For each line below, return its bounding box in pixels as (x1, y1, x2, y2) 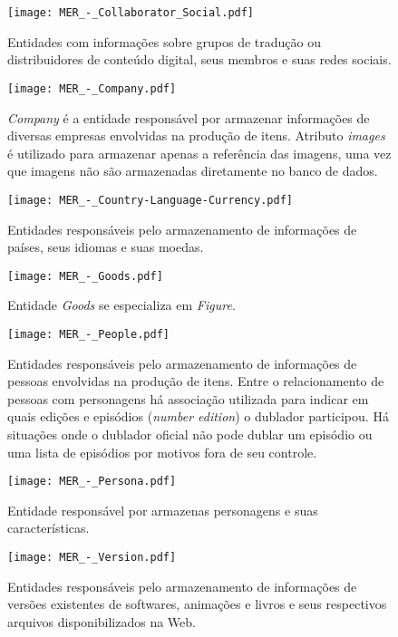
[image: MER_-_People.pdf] (7, 327, 170, 341)
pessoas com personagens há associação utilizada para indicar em (7, 389, 369, 408)
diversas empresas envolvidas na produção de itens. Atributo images (7, 126, 385, 145)
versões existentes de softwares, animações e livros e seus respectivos (7, 594, 387, 613)
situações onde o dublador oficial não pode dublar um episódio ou (7, 425, 373, 443)
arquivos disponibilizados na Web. (7, 612, 196, 631)
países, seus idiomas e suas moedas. (7, 237, 204, 256)
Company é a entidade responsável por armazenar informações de (7, 108, 370, 127)
